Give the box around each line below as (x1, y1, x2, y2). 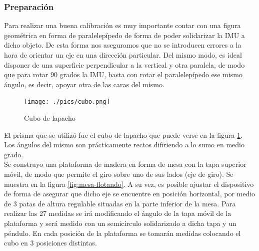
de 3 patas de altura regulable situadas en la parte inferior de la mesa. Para (4, 198, 236, 208)
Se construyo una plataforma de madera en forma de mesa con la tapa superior (4, 159, 246, 169)
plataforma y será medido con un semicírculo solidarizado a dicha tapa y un (4, 217, 236, 228)
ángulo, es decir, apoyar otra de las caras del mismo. (4, 79, 164, 89)
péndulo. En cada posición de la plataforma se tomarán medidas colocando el (4, 227, 241, 238)
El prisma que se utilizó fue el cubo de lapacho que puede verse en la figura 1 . (4, 129, 242, 140)
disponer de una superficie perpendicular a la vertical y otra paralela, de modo (4, 59, 245, 70)
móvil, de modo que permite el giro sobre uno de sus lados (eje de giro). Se (4, 169, 233, 179)
